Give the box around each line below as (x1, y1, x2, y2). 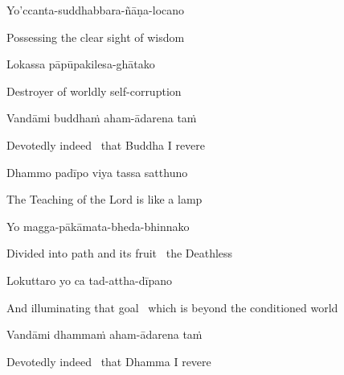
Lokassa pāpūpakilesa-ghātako (6, 56, 155, 72)
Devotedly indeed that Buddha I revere (6, 136, 206, 153)
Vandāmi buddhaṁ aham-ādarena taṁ (6, 109, 197, 126)
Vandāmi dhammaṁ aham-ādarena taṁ (6, 326, 203, 343)
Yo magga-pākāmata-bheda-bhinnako (6, 217, 190, 234)
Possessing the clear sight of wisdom (6, 28, 185, 45)
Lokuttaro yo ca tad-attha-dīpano (6, 271, 172, 288)
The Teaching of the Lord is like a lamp (6, 191, 203, 208)
